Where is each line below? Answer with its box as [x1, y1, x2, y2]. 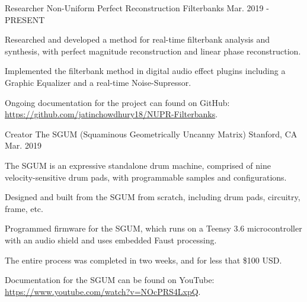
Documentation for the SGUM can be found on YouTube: [5, 274, 215, 286]
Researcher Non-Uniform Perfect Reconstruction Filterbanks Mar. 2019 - [5, 2, 269, 14]
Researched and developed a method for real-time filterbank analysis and [5, 33, 270, 46]
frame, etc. [5, 202, 43, 214]
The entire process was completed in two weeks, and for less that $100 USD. [5, 253, 282, 266]
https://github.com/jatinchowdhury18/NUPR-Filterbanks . [5, 108, 218, 120]
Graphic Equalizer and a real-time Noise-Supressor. [5, 76, 191, 88]
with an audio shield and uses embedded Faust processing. [5, 233, 217, 246]
